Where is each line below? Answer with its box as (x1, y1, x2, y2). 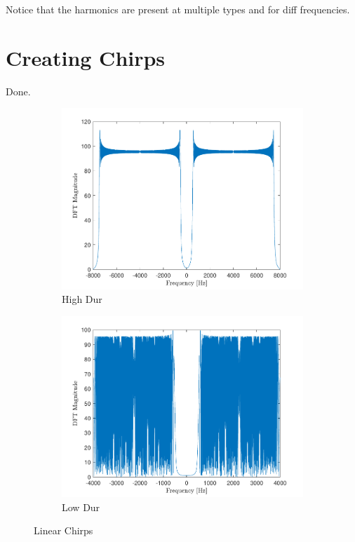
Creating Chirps (6, 43, 166, 72)
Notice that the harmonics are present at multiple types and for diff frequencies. (6, 2, 350, 16)
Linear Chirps (34, 523, 93, 538)
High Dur (62, 292, 102, 306)
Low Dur (62, 499, 100, 514)
